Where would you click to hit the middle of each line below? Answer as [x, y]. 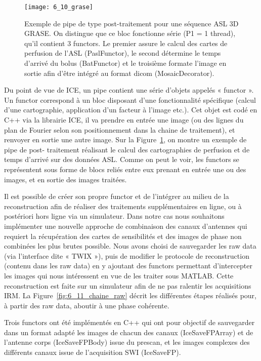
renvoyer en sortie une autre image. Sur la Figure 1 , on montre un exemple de [125, 139]
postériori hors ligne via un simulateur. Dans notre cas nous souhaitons [114, 216]
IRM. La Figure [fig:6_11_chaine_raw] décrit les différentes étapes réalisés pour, [130, 295]
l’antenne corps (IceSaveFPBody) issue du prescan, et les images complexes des [127, 342]
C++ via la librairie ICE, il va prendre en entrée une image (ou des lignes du [124, 119]
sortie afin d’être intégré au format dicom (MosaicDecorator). [119, 73]
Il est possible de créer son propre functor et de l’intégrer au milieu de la [117, 196]
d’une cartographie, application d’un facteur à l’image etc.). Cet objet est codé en [131, 110]
